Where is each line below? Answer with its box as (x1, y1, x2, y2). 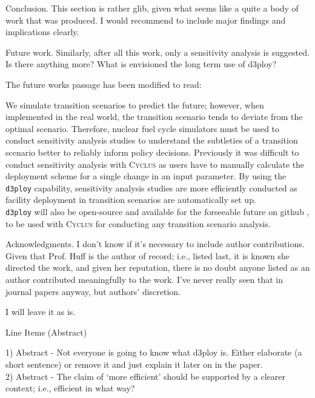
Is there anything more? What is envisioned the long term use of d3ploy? (5, 58, 277, 70)
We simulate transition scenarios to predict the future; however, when (5, 98, 264, 111)
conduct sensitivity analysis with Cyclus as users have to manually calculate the (5, 158, 305, 170)
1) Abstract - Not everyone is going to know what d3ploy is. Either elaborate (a (5, 346, 302, 359)
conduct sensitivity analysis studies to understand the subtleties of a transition (5, 134, 298, 147)
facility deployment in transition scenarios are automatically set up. (5, 193, 256, 206)
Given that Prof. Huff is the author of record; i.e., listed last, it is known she (5, 249, 290, 262)
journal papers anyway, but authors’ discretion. (5, 285, 181, 297)
